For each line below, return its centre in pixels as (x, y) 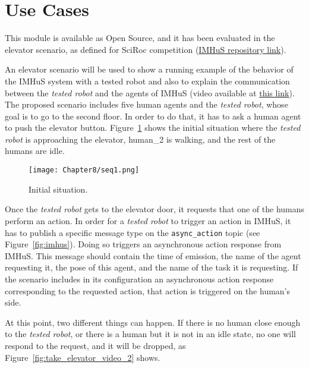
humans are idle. (35, 151)
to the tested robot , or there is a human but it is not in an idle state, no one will (150, 334)
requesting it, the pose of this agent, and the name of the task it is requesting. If (152, 267)
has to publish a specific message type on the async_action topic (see (133, 232)
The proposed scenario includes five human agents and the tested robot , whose (146, 104)
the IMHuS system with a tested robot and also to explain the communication (147, 81)
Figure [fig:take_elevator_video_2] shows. (83, 357)
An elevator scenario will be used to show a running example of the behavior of (149, 69)
